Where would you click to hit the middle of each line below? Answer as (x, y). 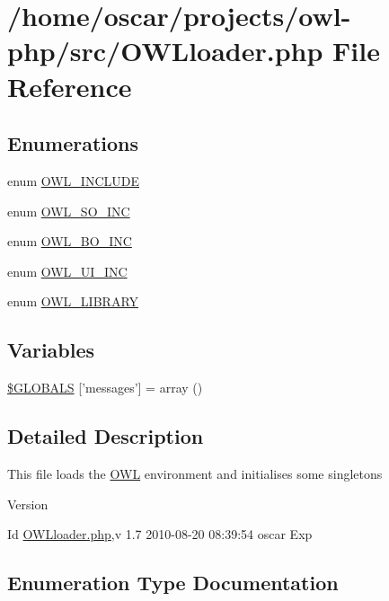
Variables (51, 350)
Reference (70, 86)
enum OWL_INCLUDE (74, 180)
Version (28, 504)
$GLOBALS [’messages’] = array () (105, 388)
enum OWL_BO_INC (70, 241)
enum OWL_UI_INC (67, 271)
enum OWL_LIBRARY (73, 301)
